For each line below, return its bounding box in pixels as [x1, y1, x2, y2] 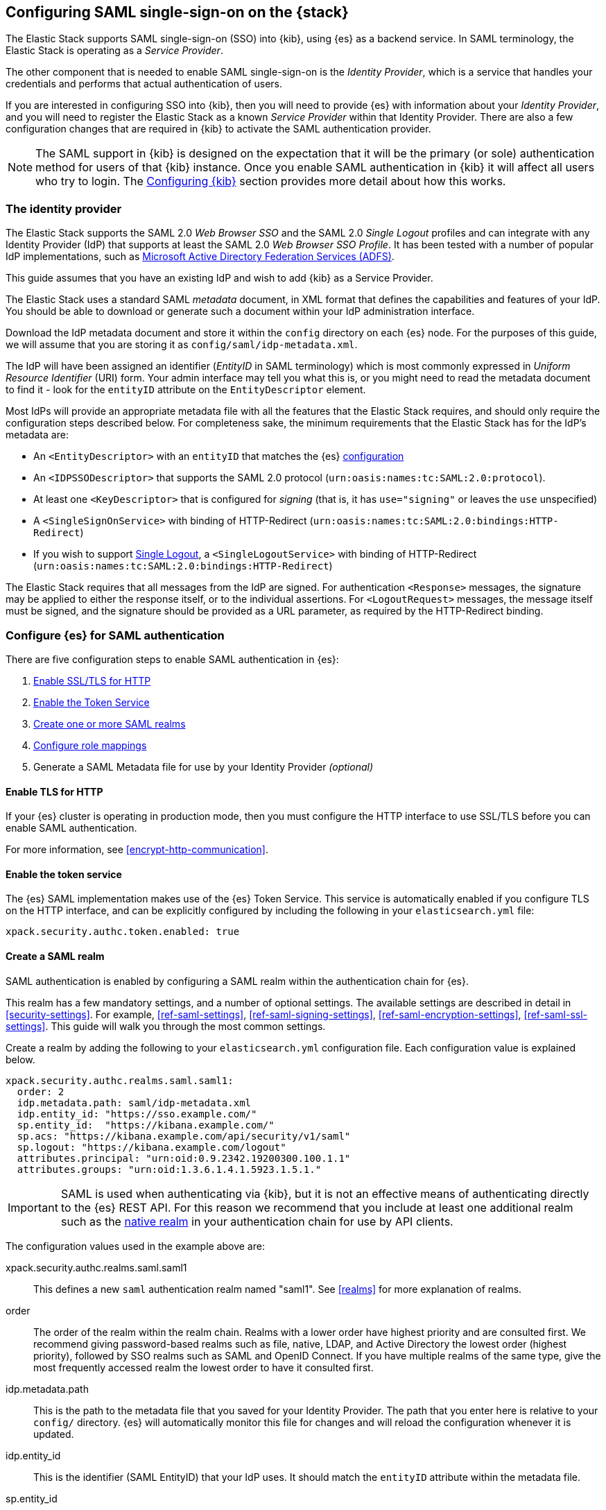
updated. [33, 1427, 74, 1440]
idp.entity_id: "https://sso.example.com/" [17, 1108, 257, 1119]
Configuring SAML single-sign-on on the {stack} [6, 3, 349, 21]
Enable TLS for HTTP [6, 785, 103, 798]
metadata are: [6, 429, 69, 441]
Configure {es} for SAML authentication [6, 628, 225, 642]
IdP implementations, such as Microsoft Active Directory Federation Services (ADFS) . [6, 250, 395, 263]
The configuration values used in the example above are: [6, 1239, 265, 1252]
